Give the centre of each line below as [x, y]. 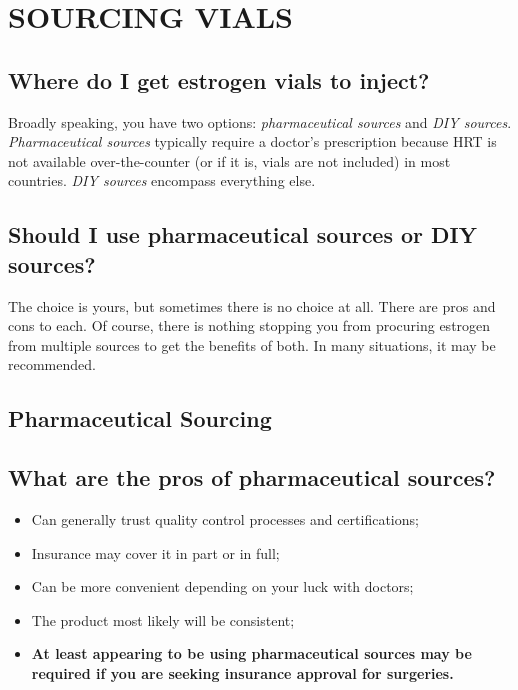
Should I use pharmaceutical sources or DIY [243, 234]
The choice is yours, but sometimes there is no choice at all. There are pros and [252, 305]
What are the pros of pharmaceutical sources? [252, 477]
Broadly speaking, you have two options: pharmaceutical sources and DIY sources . [260, 121]
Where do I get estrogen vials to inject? [219, 79]
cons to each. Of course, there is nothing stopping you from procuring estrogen [249, 325]
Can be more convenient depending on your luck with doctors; [222, 586]
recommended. [52, 364]
